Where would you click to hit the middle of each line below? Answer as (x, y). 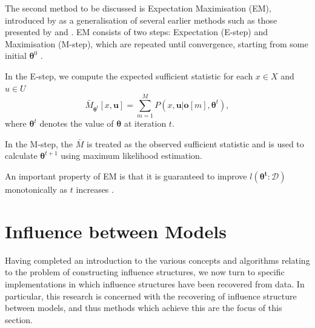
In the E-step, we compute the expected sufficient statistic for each (129, 75)
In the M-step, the (39, 143)
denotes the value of (77, 123)
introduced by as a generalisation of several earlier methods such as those (141, 20)
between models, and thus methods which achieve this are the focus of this (144, 308)
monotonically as (36, 189)
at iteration (145, 123)
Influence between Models (116, 231)
